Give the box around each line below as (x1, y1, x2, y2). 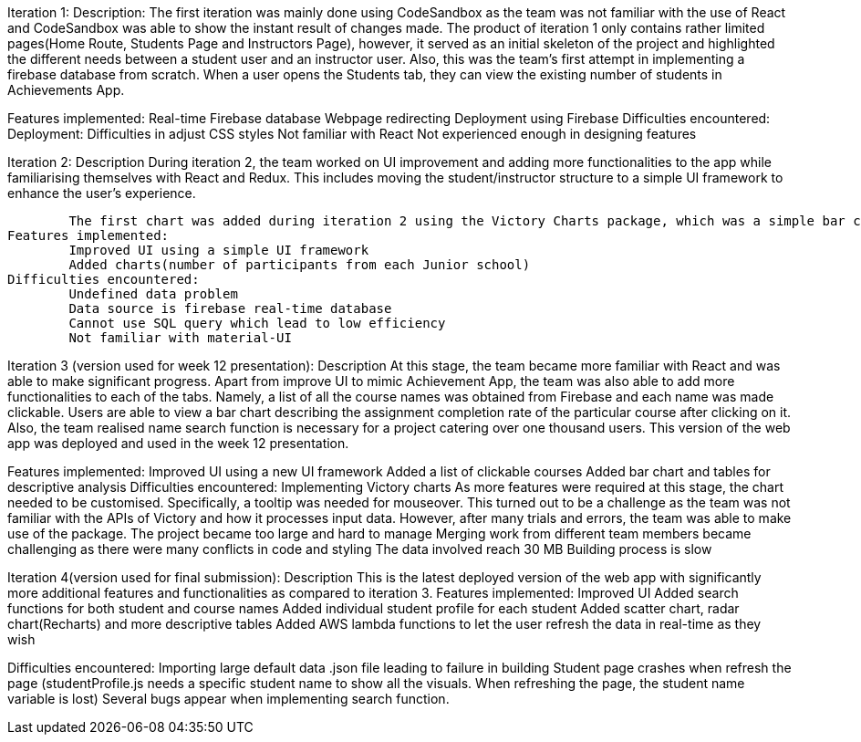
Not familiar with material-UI (68, 330, 292, 345)
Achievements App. (7, 82, 125, 98)
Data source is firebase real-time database (68, 301, 392, 316)
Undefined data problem (68, 287, 238, 301)
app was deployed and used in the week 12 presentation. (7, 435, 349, 451)
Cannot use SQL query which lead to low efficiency (68, 316, 446, 330)
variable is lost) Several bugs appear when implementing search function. (7, 691, 450, 706)
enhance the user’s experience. (7, 185, 196, 201)
